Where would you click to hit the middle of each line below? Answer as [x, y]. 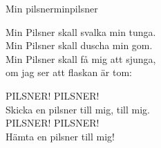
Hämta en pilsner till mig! [60, 136]
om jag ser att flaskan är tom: [69, 72]
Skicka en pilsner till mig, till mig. [78, 109]
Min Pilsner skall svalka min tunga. [81, 31]
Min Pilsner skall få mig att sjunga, [81, 58]
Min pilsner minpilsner [52, 8]
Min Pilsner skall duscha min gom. [79, 45]
